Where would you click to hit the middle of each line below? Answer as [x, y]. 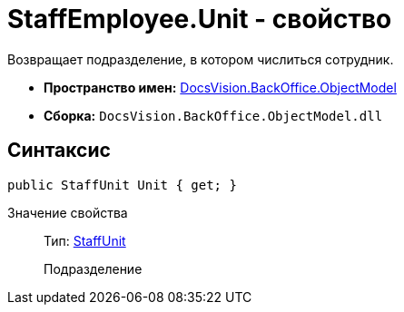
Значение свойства [68, 212]
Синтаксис [59, 151]
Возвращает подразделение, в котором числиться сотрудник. [201, 59]
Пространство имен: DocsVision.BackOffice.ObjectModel [220, 87]
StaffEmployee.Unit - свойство [200, 19]
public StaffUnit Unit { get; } [122, 185]
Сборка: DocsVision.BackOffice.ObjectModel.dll [213, 115]
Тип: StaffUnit [85, 240]
